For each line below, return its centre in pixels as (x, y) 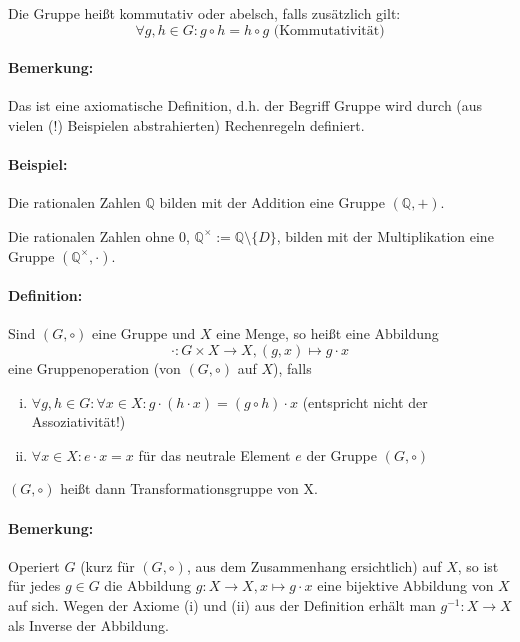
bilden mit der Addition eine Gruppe (272, 202)
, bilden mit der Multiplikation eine (385, 235)
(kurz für (107, 565)
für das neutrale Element (214, 454)
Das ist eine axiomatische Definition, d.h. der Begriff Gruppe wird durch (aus (245, 105)
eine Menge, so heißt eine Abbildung (327, 333)
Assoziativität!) (78, 421)
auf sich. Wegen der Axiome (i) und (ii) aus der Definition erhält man (222, 604)
